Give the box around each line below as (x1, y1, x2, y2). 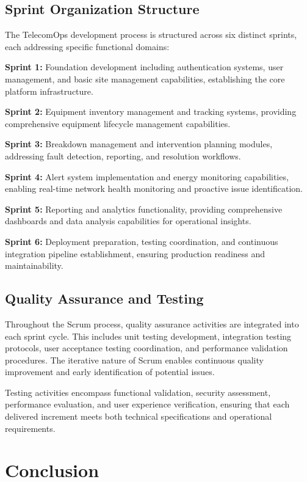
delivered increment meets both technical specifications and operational (5, 410, 272, 423)
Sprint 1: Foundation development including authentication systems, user (5, 60, 284, 73)
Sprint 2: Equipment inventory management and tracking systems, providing (5, 105, 297, 118)
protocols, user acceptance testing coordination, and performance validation (5, 341, 288, 354)
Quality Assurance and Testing (5, 289, 204, 308)
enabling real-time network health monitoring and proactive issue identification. (5, 182, 303, 195)
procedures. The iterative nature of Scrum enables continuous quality (5, 353, 264, 366)
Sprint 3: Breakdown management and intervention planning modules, (5, 137, 273, 150)
